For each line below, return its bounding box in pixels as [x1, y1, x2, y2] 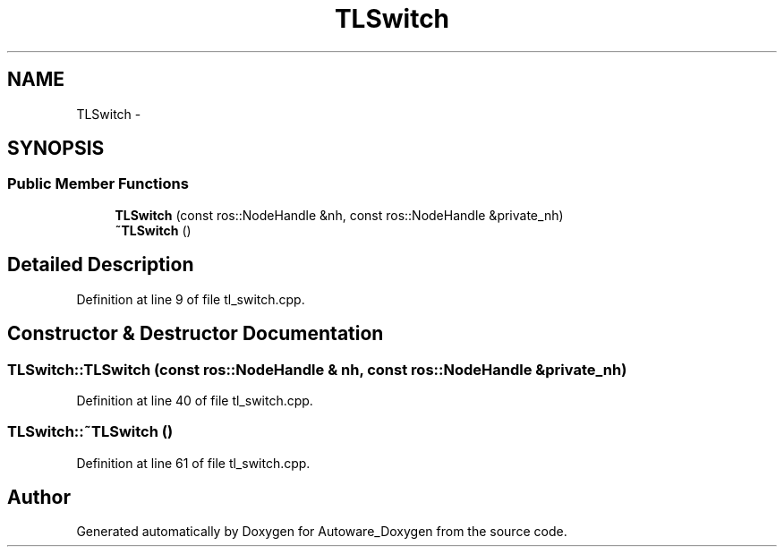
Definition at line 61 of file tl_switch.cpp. [76, 455, 311, 471]
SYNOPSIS [7, 137, 105, 160]
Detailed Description [7, 253, 194, 277]
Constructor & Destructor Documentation [7, 322, 384, 345]
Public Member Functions [7, 175, 189, 193]
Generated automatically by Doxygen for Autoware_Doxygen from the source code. [76, 524, 567, 540]
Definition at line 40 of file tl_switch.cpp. [76, 392, 313, 408]
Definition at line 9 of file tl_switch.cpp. [76, 291, 305, 307]
